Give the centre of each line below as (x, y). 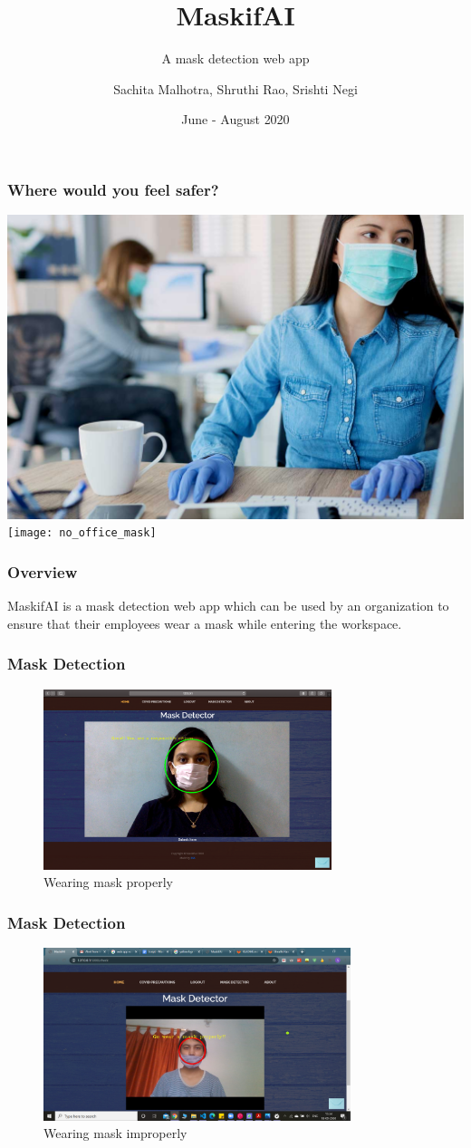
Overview (43, 572)
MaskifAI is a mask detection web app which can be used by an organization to (228, 606)
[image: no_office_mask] (82, 533)
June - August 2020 (235, 119)
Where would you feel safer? (113, 189)
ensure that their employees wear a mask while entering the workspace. (205, 623)
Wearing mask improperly (115, 1133)
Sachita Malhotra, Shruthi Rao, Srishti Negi (235, 88)
